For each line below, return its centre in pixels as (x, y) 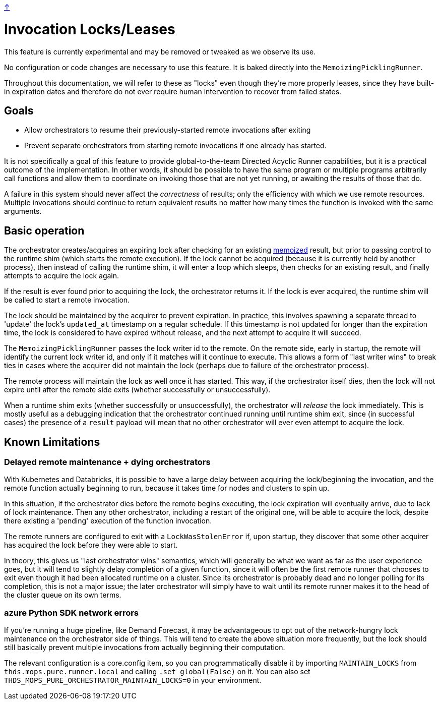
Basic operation (44, 230)
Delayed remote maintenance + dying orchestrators (107, 462)
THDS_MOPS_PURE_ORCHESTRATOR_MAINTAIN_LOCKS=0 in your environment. (133, 680)
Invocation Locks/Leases (90, 29)
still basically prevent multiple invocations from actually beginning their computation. (145, 648)
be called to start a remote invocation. (67, 300)
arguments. (23, 211)
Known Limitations (52, 442)
